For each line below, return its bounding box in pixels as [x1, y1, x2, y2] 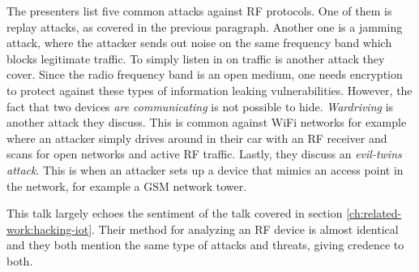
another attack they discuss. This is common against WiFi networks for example [6, 114, 407, 131]
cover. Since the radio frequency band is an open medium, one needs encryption [6, 66, 403, 83]
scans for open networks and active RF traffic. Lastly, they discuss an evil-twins [6, 145, 402, 162]
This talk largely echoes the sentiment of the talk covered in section [6, 205, 343, 222]
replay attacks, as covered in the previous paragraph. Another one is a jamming [6, 18, 403, 35]
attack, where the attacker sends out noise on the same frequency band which [6, 34, 392, 51]
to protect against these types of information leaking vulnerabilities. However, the [6, 81, 413, 98]
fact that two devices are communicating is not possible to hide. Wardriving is [6, 97, 394, 114]
